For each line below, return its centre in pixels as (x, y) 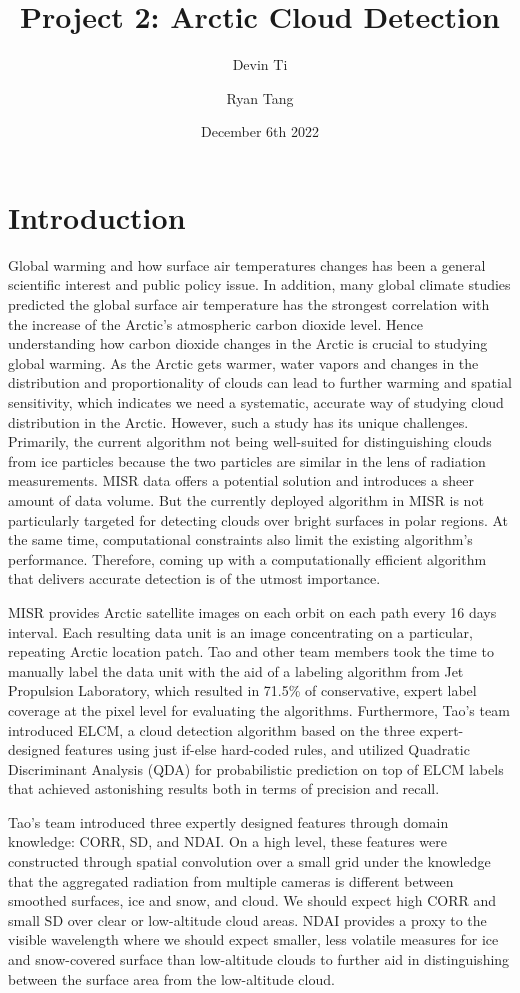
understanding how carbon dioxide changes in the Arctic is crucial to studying (248, 343)
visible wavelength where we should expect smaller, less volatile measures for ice (253, 939)
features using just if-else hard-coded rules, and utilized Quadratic (267, 749)
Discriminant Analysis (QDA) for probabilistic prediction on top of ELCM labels (256, 768)
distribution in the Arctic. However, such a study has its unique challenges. (238, 421)
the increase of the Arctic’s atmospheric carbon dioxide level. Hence (215, 323)
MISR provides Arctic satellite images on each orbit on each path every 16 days (252, 611)
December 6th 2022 (260, 131)
